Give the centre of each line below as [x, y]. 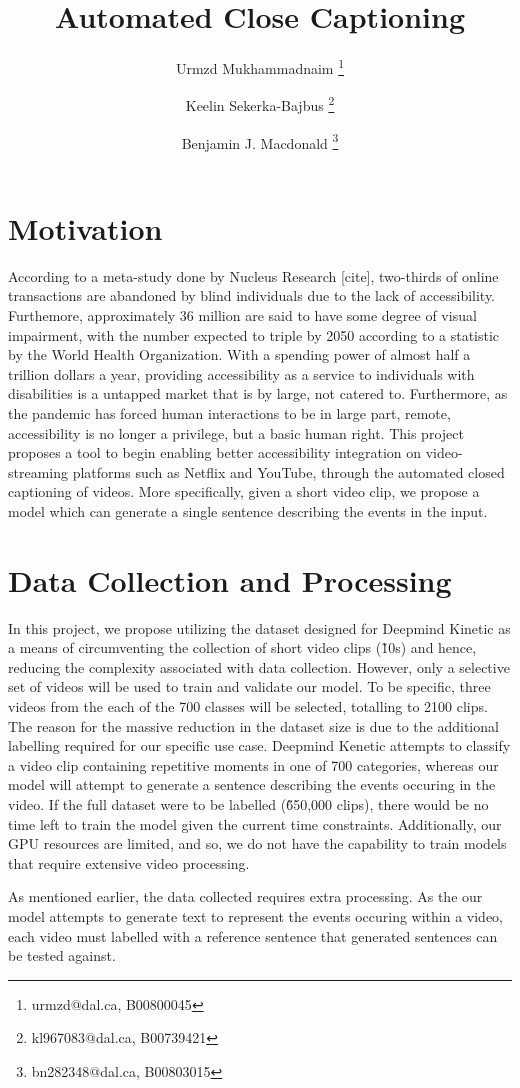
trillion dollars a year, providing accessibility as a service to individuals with [241, 373]
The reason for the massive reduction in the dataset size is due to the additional [253, 725]
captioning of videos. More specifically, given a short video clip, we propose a [244, 491]
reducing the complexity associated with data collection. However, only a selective [259, 666]
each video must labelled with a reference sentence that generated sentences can [253, 935]
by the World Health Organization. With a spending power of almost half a [239, 354]
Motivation [85, 227]
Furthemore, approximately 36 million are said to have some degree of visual [242, 315]
